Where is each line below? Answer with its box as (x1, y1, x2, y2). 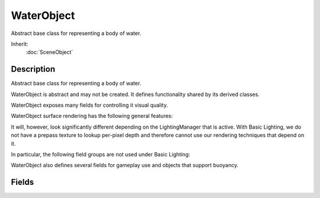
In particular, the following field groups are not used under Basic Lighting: (11, 151, 191, 158)
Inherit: (11, 40, 28, 47)
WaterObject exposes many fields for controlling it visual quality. (11, 101, 168, 109)
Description (11, 64, 56, 74)
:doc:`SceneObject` (25, 49, 73, 56)
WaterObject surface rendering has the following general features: (11, 113, 173, 120)
